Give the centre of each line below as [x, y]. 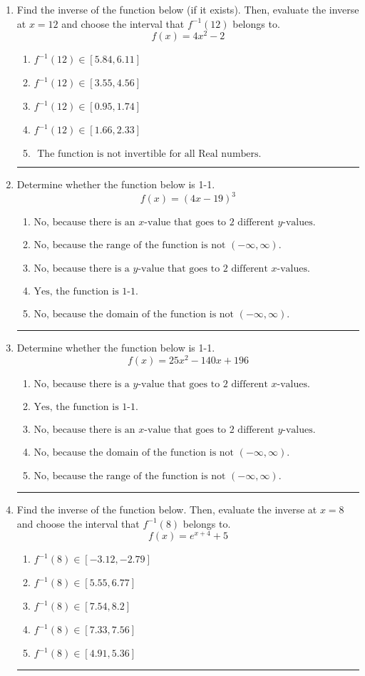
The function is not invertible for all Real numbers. [149, 154]
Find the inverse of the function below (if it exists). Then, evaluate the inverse [188, 9]
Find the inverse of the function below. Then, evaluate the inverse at [167, 509]
